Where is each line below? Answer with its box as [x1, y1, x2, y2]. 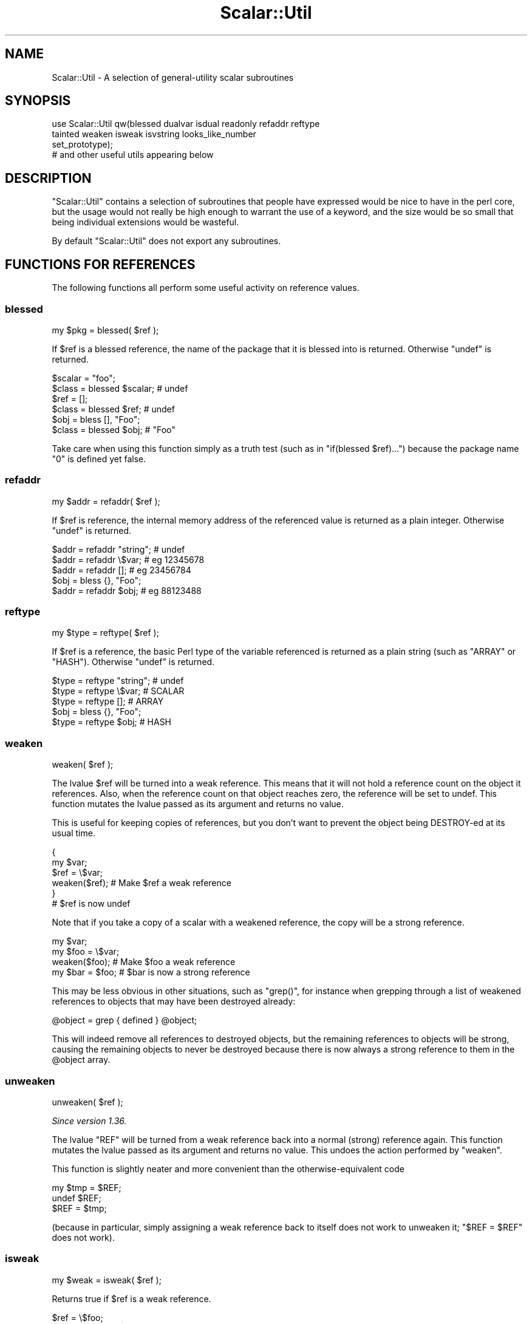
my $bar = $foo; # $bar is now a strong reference [52, 967, 250, 978]
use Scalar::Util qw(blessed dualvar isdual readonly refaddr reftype [52, 118, 320, 129]
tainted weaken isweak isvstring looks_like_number [52, 129, 256, 140]
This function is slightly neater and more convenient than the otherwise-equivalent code [52, 1163, 404, 1174]
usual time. [52, 828, 95, 839]
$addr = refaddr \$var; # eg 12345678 [52, 554, 205, 565]
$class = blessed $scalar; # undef [52, 383, 188, 394]
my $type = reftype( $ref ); [52, 627, 159, 638]
